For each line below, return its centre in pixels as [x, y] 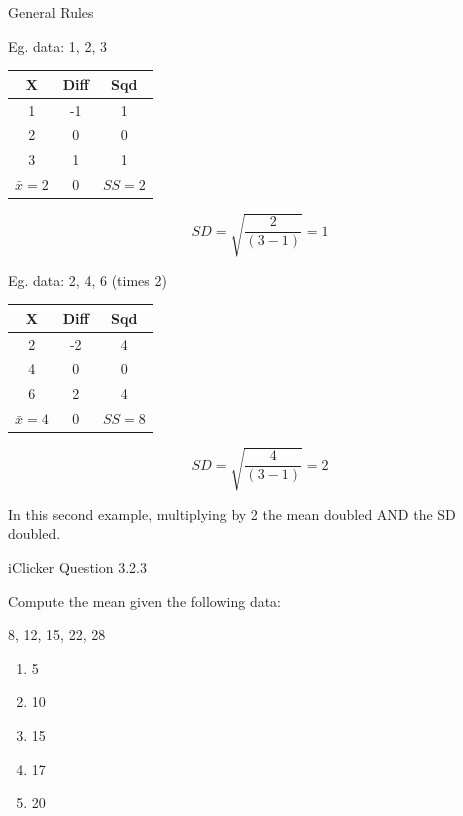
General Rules [51, 12]
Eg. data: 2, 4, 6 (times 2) [87, 279]
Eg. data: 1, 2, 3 [57, 45]
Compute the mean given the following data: [144, 600]
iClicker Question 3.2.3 [77, 567]
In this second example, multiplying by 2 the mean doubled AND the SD [232, 513]
